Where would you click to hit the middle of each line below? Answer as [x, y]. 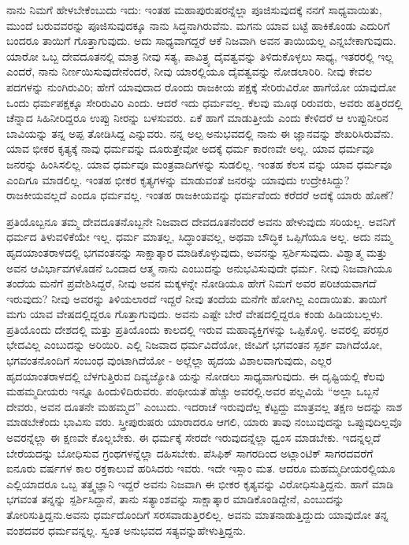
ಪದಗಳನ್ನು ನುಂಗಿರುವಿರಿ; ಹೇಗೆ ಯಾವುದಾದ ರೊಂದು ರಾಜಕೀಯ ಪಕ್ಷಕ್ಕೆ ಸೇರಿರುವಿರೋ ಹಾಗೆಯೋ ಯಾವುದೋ [201, 86]
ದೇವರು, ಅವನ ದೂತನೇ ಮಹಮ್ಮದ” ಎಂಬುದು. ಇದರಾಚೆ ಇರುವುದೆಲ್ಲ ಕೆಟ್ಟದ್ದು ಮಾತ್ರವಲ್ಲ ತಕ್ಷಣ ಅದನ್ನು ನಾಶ [204, 406]
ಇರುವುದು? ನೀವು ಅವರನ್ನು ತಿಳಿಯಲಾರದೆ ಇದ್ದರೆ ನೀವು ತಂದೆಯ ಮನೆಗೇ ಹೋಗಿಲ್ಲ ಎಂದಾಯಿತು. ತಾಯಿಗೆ [197, 298]
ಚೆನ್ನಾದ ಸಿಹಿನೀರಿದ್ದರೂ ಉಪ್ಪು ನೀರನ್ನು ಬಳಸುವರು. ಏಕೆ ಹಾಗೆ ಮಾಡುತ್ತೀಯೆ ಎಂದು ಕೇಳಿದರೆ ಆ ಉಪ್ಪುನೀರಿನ [197, 118]
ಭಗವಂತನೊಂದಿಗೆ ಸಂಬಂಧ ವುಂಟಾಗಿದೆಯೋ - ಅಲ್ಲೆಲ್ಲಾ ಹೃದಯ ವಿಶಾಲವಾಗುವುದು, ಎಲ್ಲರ [169, 360]
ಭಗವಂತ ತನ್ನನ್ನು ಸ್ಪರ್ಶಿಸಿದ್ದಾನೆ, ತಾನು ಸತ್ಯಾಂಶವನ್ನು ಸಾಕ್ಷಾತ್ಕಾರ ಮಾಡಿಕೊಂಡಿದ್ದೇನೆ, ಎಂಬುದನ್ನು [175, 499]
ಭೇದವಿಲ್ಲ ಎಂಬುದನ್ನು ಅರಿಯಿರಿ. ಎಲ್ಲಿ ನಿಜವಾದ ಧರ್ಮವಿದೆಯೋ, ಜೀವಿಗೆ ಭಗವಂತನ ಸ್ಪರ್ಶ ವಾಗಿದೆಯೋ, [195, 345]
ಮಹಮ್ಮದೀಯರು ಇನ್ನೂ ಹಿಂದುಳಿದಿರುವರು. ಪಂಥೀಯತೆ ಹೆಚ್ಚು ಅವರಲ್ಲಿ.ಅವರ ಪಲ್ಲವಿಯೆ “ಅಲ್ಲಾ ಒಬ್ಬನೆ [193, 391]
